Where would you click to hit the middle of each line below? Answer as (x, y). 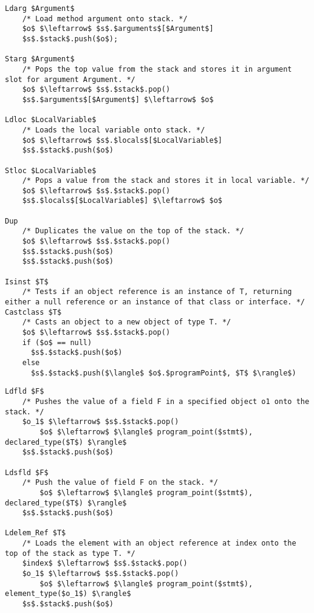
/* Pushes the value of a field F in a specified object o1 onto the (166, 401)
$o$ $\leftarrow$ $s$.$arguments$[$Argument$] (118, 29)
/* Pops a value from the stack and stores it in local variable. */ (166, 181)
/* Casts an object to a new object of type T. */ (127, 322)
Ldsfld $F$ (27, 472)
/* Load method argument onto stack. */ (105, 19)
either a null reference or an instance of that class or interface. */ (155, 302)
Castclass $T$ (33, 312)
